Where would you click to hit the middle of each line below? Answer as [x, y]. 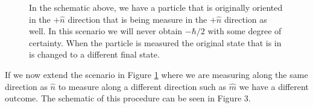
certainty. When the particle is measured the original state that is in [155, 42]
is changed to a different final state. [94, 54]
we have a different [274, 86]
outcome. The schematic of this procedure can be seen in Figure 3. [128, 98]
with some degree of [245, 31]
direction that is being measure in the [138, 19]
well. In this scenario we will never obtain [106, 31]
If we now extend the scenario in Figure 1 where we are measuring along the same [156, 74]
